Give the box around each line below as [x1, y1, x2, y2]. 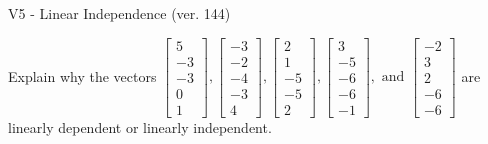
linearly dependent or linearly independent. [8, 116, 272, 137]
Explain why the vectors [8, 65, 157, 86]
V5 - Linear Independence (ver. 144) [8, 3, 231, 23]
